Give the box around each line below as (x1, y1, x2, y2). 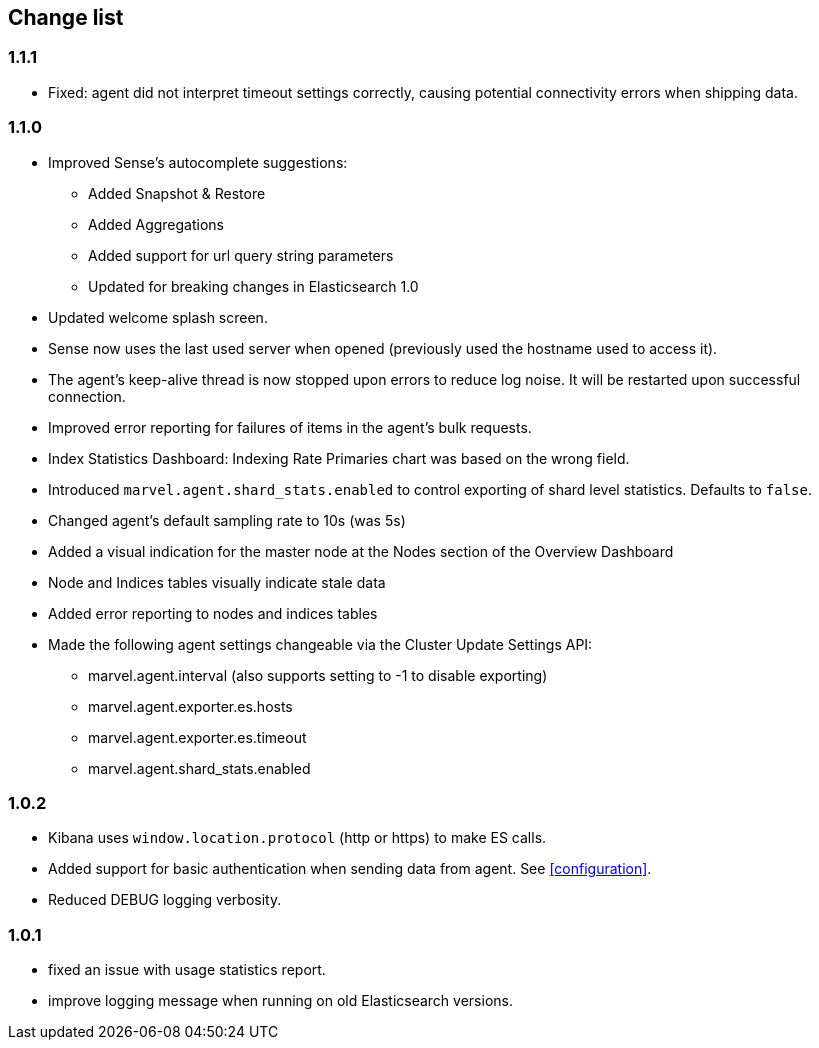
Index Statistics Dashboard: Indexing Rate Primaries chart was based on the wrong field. (48, 449, 630, 467)
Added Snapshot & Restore (88, 184, 266, 202)
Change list (8, 5, 124, 30)
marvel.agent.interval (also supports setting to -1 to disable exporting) (88, 666, 548, 684)
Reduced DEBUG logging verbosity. (48, 891, 282, 909)
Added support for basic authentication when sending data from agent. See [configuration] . (48, 860, 652, 878)
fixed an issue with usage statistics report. (48, 961, 326, 979)
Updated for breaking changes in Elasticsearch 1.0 (88, 277, 419, 295)
